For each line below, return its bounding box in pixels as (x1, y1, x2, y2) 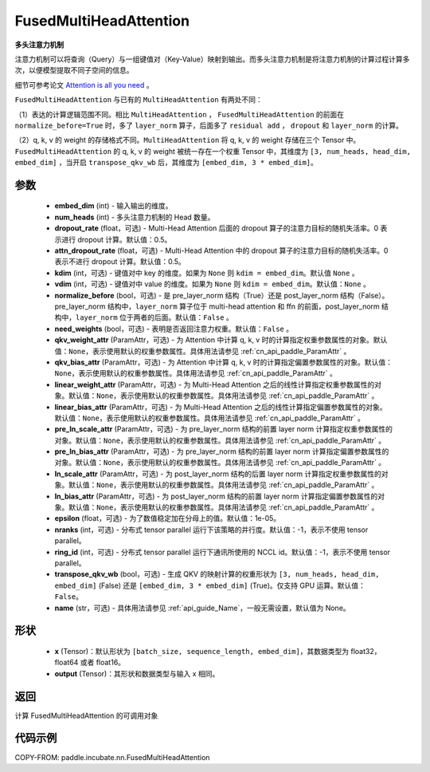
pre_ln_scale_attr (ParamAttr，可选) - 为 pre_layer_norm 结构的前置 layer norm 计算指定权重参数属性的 (54, 424, 393, 434)
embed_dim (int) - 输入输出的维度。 (54, 201, 173, 211)
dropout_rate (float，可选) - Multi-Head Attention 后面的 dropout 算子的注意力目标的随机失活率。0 (54, 223, 379, 233)
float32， (350, 646, 381, 656)
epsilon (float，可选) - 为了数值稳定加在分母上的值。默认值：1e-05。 (54, 514, 281, 523)
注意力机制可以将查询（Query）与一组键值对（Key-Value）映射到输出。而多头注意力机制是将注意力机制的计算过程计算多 (14, 54, 410, 64)
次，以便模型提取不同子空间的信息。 (14, 65, 134, 75)
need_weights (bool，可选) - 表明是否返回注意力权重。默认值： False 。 (54, 324, 294, 333)
